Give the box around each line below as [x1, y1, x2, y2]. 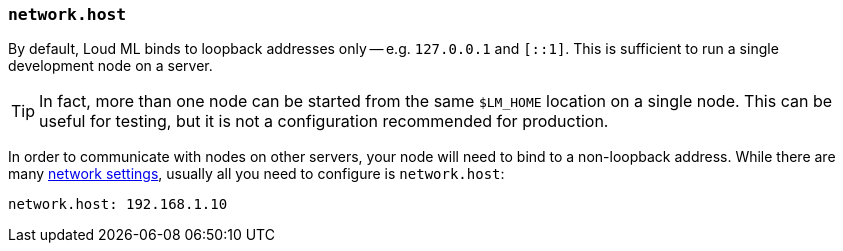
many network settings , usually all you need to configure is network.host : [8, 165, 505, 183]
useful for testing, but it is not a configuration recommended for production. [39, 111, 609, 132]
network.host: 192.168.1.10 [8, 196, 228, 213]
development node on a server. [8, 57, 213, 75]
